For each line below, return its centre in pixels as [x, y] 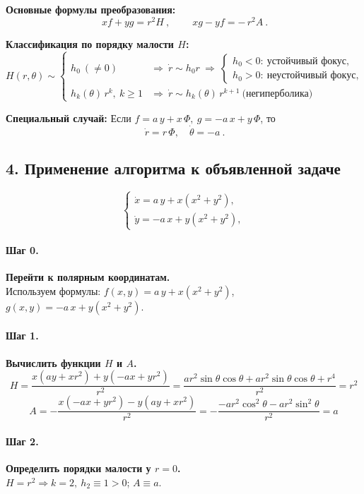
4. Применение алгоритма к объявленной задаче [173, 168]
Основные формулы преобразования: [91, 9]
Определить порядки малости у [78, 468]
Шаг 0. [22, 250]
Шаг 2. [22, 441]
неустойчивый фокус [311, 76]
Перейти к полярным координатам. [88, 277]
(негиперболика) [277, 94]
